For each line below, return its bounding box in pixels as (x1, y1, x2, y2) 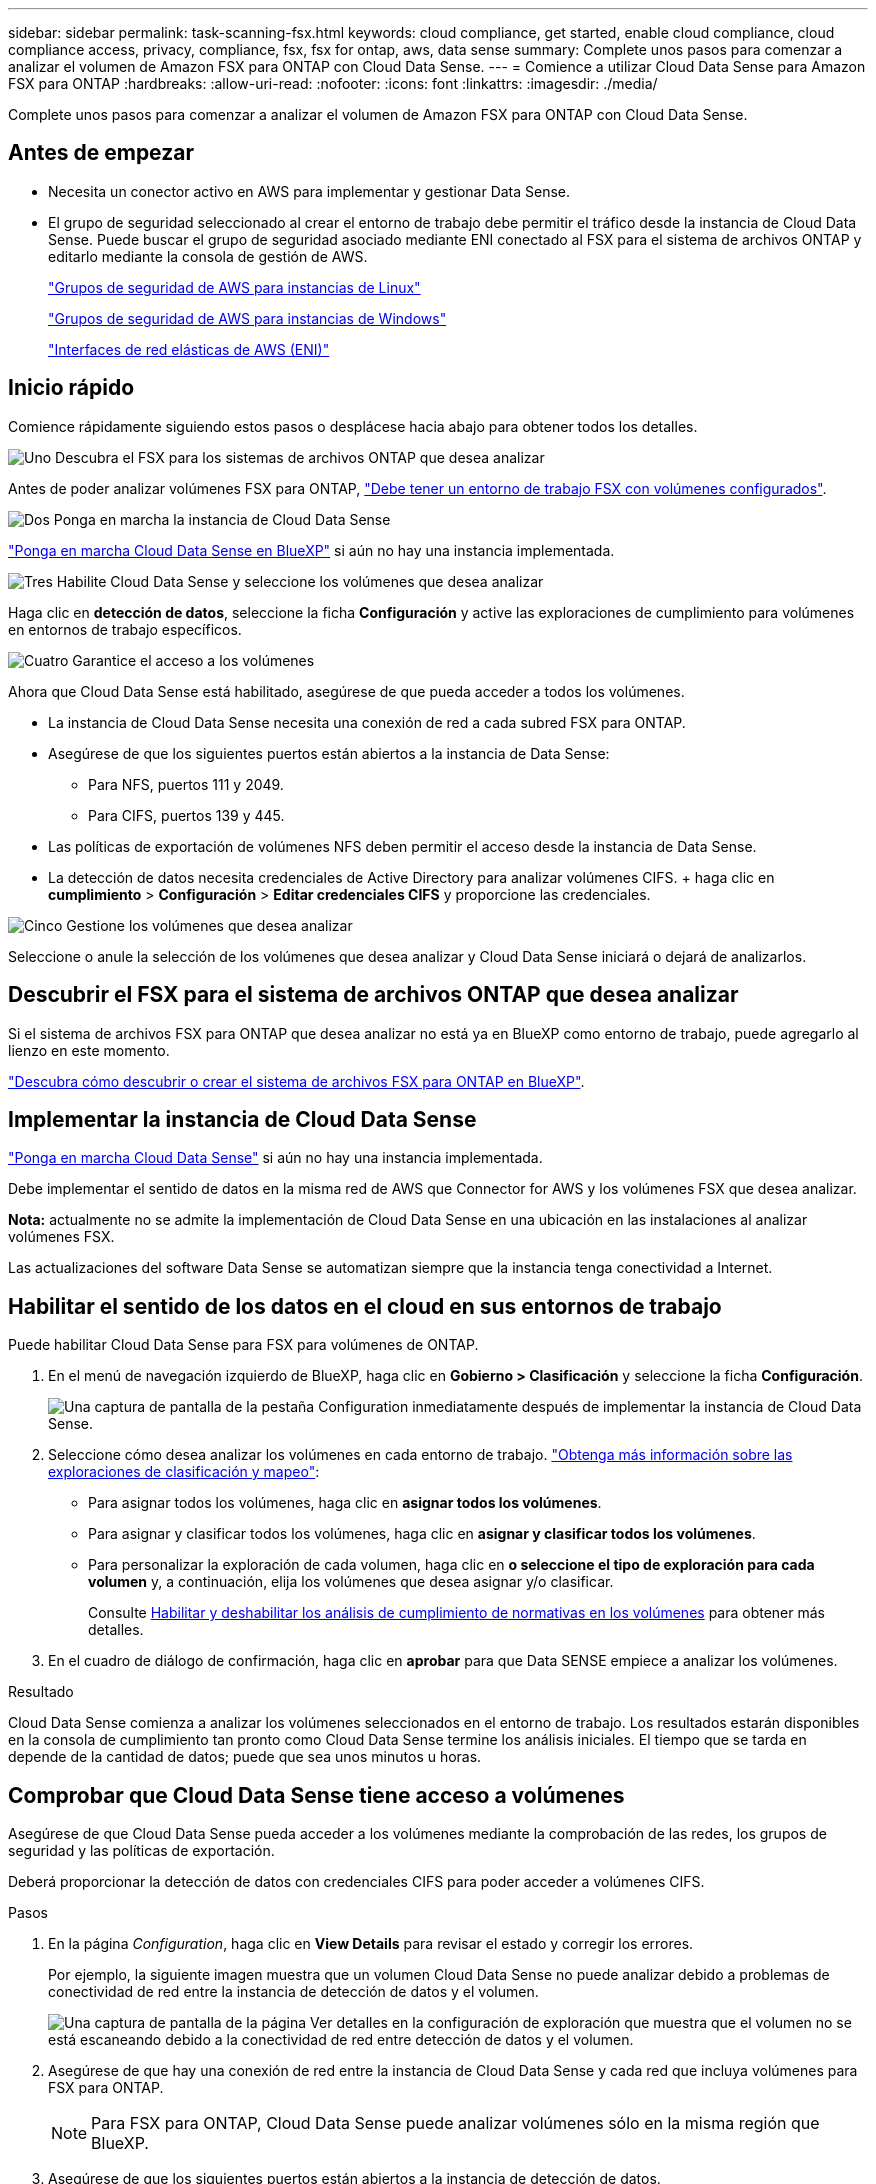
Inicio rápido (8, 375, 135, 401)
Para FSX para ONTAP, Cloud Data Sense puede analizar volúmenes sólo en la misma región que (91, 2113, 820, 2134)
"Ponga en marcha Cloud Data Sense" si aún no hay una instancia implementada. (8, 1149, 543, 1167)
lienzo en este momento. (8, 1041, 170, 1059)
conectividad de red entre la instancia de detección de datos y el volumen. (48, 1983, 539, 2001)
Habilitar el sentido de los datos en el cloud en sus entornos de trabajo (8, 1293, 722, 1319)
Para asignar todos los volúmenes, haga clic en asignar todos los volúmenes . (88, 1494, 602, 1512)
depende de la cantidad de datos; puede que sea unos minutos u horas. (8, 1748, 482, 1766)
